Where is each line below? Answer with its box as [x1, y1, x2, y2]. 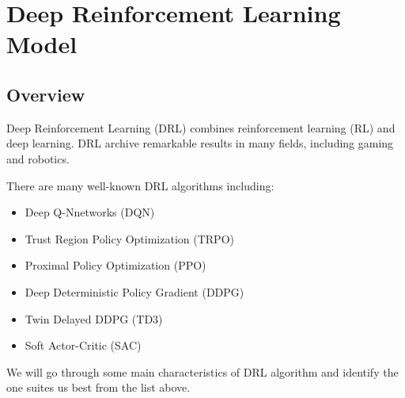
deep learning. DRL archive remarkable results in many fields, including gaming [6, 135, 394, 151]
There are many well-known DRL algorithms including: [6, 177, 274, 193]
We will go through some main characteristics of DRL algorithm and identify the [6, 363, 399, 380]
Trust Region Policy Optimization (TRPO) [25, 230, 234, 247]
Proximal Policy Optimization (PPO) [25, 257, 206, 274]
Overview [6, 82, 85, 106]
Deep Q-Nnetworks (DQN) [25, 204, 155, 220]
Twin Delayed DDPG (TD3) [25, 310, 163, 327]
